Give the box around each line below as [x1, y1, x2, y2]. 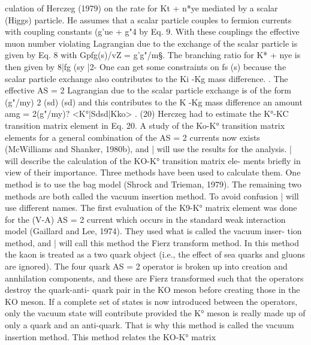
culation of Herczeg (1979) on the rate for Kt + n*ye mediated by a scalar [5, 2, 278, 14]
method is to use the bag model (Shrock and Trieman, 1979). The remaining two [5, 177, 301, 190]
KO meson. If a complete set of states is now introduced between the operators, [5, 295, 298, 307]
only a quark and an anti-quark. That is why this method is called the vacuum [5, 319, 294, 331]
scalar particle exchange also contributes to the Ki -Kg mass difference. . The [5, 72, 288, 84]
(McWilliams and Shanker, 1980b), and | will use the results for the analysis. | [5, 143, 292, 155]
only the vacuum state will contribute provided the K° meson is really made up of [5, 307, 306, 319]
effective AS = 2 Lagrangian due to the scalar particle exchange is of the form [5, 84, 292, 96]
